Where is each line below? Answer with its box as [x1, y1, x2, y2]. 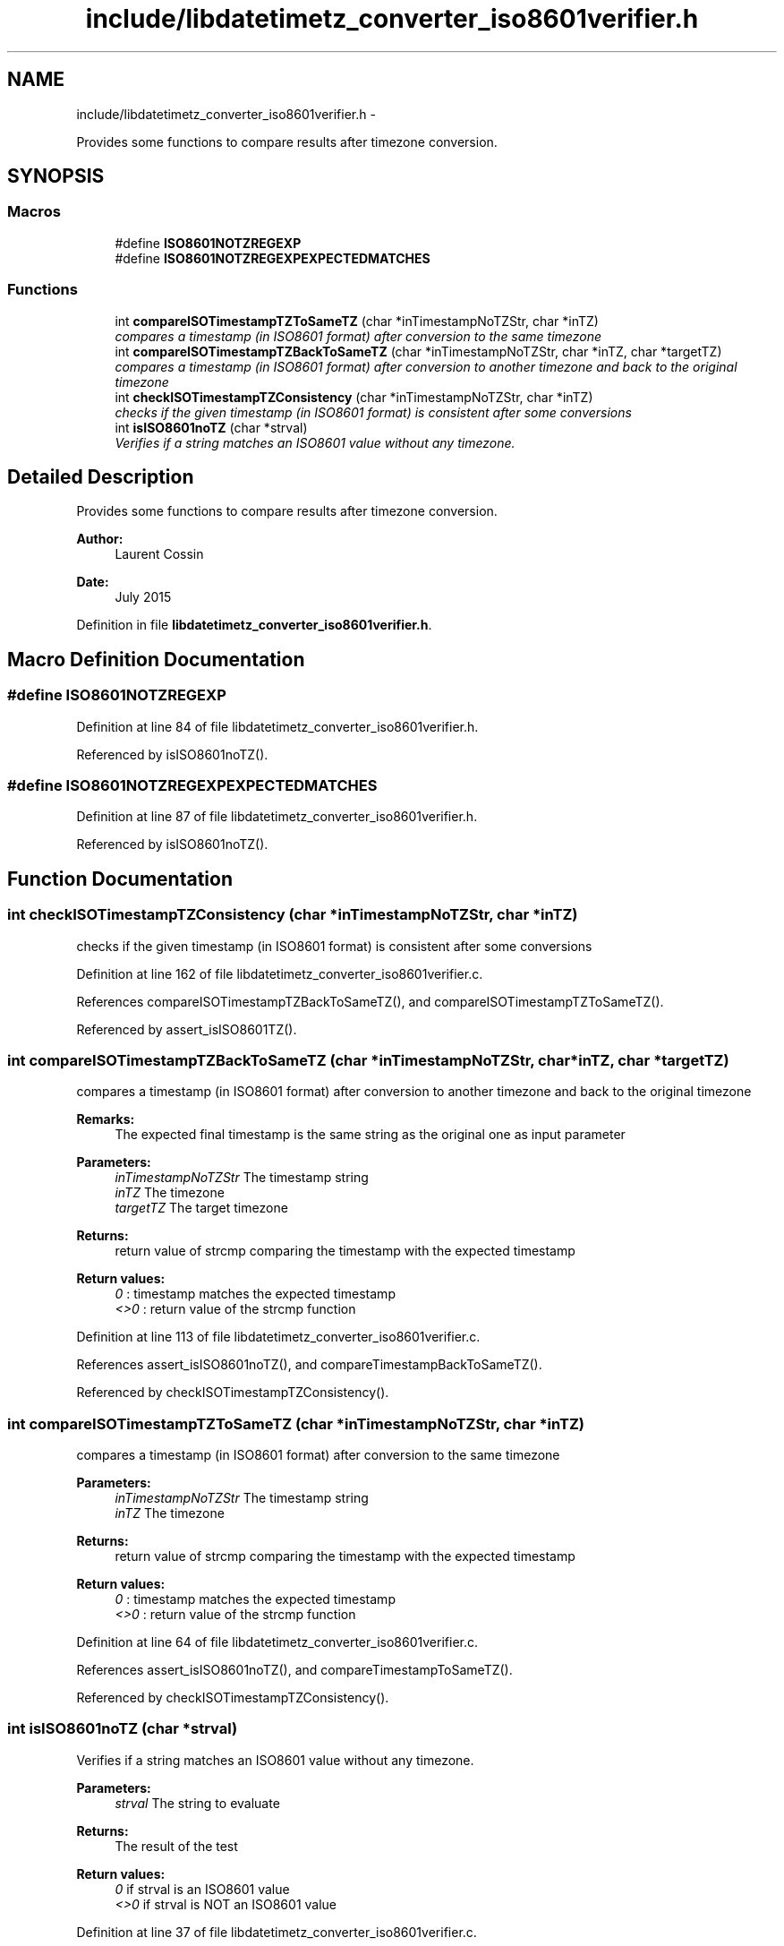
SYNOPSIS [7, 165, 105, 188]
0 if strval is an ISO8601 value [115, 1881, 290, 1897]
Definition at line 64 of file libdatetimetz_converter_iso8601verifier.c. [76, 1634, 479, 1650]
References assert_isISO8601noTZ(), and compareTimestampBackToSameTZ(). [76, 1357, 542, 1373]
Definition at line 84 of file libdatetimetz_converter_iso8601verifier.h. [76, 718, 479, 734]
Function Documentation [7, 867, 233, 890]
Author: [76, 531, 124, 547]
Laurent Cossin [115, 546, 204, 562]
